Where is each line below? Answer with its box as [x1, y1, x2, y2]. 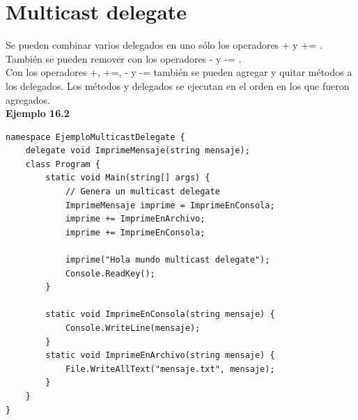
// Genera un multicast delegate [65, 187, 220, 197]
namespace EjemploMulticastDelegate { [6, 132, 185, 142]
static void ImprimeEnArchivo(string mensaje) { [45, 350, 275, 361]
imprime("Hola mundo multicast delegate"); [65, 255, 270, 265]
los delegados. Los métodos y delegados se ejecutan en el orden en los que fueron [6, 78, 350, 93]
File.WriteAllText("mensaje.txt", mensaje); [65, 364, 275, 374]
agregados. [6, 92, 50, 107]
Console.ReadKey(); [65, 268, 155, 279]
